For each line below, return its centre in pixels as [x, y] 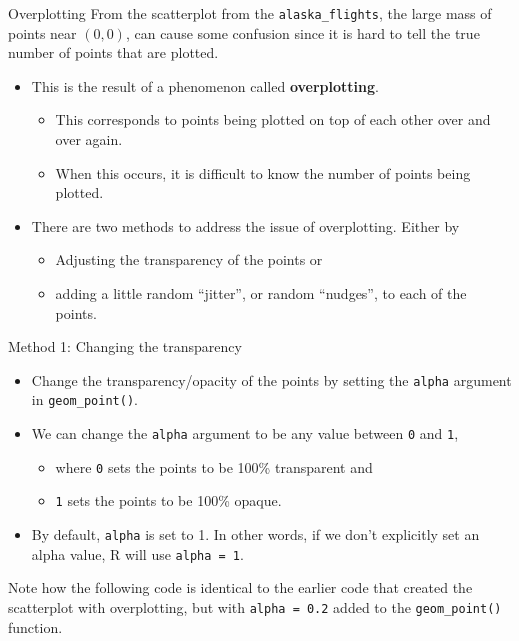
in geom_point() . [84, 399]
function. [35, 626]
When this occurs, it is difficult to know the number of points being [263, 172]
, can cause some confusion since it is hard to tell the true [302, 32]
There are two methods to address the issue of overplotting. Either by [245, 225]
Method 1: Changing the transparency [125, 346]
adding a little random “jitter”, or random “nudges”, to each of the [261, 293]
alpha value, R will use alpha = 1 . [137, 553]
